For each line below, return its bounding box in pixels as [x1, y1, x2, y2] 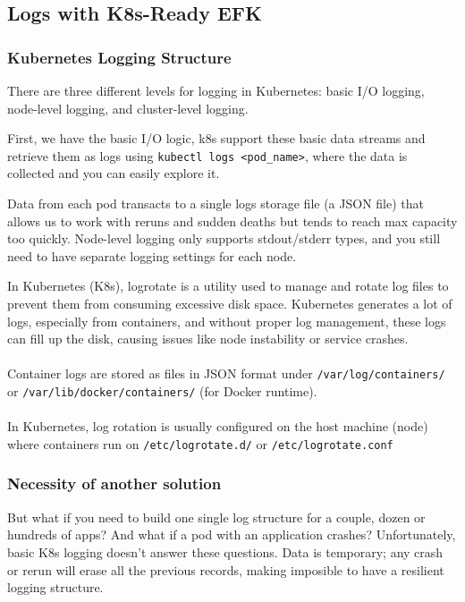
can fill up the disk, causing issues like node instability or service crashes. [7, 329, 409, 348]
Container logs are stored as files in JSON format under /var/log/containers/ [7, 364, 445, 383]
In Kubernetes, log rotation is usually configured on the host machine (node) [7, 417, 428, 436]
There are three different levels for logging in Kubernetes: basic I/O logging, [7, 81, 425, 99]
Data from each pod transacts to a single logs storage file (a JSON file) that [7, 194, 424, 213]
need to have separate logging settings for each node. [7, 246, 297, 265]
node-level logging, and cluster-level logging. [7, 98, 249, 117]
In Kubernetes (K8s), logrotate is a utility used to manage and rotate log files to [7, 276, 449, 295]
